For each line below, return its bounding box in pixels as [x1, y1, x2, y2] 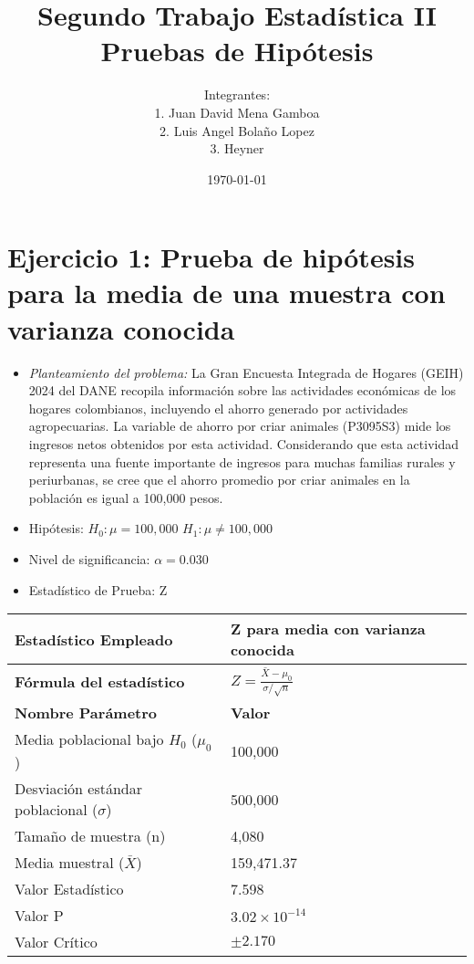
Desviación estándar [15, 778, 143, 800]
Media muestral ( [15, 852, 125, 874]
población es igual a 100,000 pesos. [28, 487, 223, 507]
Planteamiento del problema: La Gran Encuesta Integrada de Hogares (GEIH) [28, 362, 464, 382]
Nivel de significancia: [28, 549, 150, 568]
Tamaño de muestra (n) [15, 825, 166, 847]
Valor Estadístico [15, 878, 124, 900]
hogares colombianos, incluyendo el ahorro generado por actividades [28, 398, 408, 417]
